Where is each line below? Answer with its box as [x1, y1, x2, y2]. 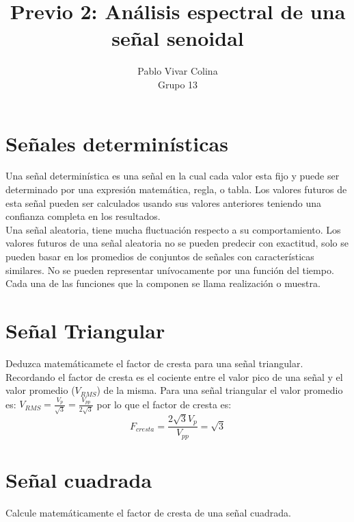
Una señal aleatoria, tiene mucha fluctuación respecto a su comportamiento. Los [5, 222, 341, 236]
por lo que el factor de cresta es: [96, 397, 232, 411]
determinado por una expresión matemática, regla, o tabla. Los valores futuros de [5, 182, 347, 197]
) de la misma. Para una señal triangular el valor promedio [96, 383, 343, 397]
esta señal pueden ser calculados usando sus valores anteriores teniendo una [5, 195, 322, 210]
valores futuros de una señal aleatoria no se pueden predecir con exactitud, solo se [5, 236, 349, 250]
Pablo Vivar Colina [137, 64, 218, 78]
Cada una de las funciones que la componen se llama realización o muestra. [5, 276, 321, 290]
